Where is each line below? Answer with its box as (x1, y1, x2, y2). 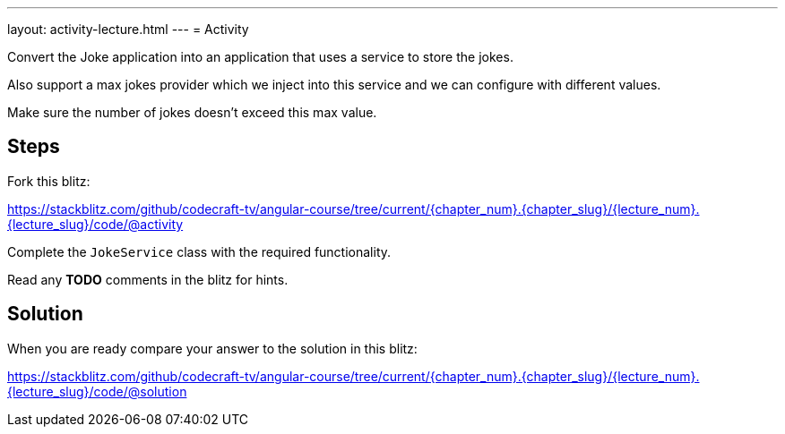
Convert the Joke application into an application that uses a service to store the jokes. (7, 49, 513, 64)
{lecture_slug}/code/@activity (7, 216, 184, 232)
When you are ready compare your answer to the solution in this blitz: (7, 340, 418, 356)
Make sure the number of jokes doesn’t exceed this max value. (7, 105, 377, 120)
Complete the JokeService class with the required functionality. (7, 243, 392, 260)
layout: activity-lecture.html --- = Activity (7, 21, 249, 37)
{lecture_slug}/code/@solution (7, 383, 187, 399)
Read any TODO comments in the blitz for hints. (7, 271, 289, 287)
